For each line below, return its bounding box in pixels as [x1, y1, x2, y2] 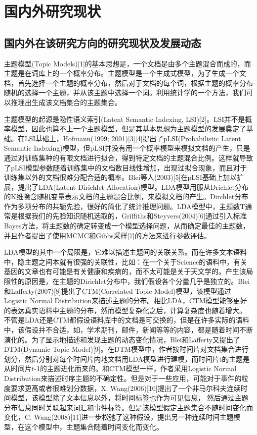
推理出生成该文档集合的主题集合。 [10, 97, 122, 107]
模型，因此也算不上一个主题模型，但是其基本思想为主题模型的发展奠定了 [10, 123, 246, 134]
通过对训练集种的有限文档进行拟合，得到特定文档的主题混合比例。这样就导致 [4, 152, 253, 163]
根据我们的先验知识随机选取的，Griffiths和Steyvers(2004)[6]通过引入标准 [17, 211, 247, 221]
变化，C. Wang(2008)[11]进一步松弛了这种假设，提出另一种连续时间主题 [4, 412, 234, 422]
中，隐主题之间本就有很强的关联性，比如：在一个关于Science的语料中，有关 [4, 256, 248, 267]
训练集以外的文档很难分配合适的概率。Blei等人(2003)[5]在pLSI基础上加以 [4, 172, 237, 182]
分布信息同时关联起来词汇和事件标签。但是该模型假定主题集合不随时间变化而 [4, 402, 253, 412]
